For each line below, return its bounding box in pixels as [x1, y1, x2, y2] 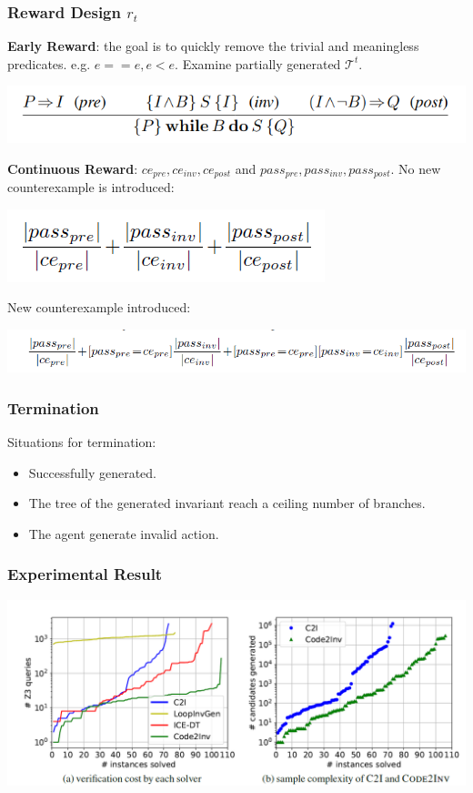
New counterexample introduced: [7, 298, 191, 317]
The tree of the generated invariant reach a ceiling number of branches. [28, 493, 426, 513]
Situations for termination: [7, 432, 156, 452]
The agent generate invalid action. [28, 524, 219, 543]
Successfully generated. [28, 463, 156, 482]
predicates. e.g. [7, 54, 91, 73]
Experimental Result [7, 563, 163, 585]
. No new [390, 158, 441, 178]
